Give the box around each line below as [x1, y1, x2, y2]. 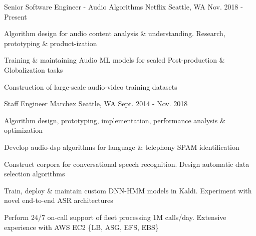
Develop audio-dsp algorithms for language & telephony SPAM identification [4, 141, 239, 152]
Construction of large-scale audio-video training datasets [4, 81, 177, 92]
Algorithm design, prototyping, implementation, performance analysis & [4, 115, 225, 125]
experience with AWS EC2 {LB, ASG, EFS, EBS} [4, 221, 159, 232]
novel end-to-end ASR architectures [4, 195, 113, 205]
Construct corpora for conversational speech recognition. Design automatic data [4, 158, 249, 169]
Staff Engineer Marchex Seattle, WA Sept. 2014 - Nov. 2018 [4, 98, 188, 109]
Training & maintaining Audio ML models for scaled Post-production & [4, 55, 225, 65]
